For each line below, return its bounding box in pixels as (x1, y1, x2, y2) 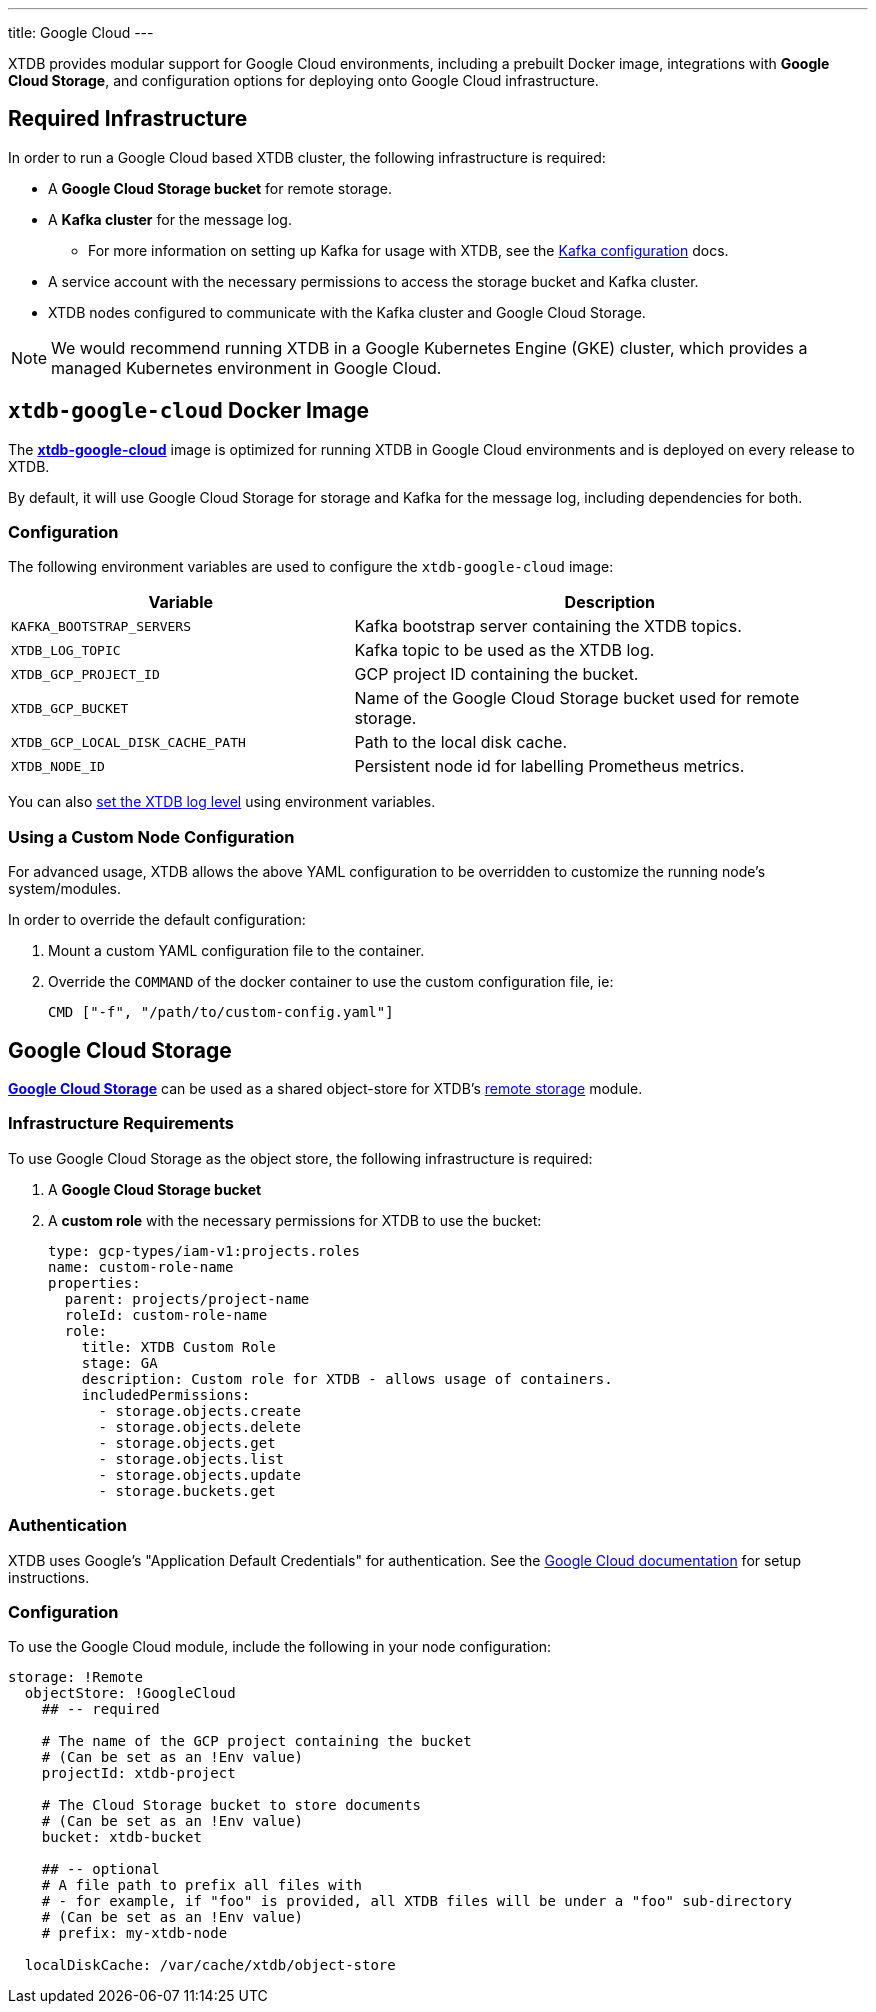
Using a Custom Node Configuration (8, 826, 295, 847)
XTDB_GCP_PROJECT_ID (11, 666, 160, 682)
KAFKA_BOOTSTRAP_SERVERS (11, 618, 192, 634)
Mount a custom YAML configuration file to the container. (48, 942, 425, 960)
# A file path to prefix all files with (41, 1877, 363, 1894)
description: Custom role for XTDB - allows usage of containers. (81, 1370, 613, 1387)
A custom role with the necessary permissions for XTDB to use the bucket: (48, 1211, 542, 1229)
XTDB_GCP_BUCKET (11, 700, 129, 716)
